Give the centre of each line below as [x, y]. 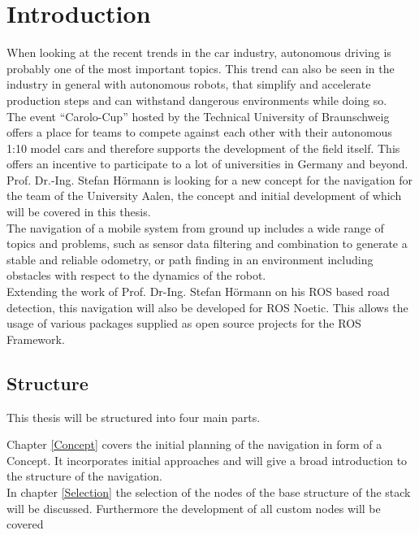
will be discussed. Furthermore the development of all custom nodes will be [194, 508]
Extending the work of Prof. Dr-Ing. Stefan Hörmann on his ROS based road [198, 291]
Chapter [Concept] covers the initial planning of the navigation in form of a [194, 444]
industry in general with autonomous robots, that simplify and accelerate [189, 84]
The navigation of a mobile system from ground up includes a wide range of [195, 227]
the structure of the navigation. [84, 476]
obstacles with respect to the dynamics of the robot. [136, 275]
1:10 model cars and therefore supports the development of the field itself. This [203, 148]
